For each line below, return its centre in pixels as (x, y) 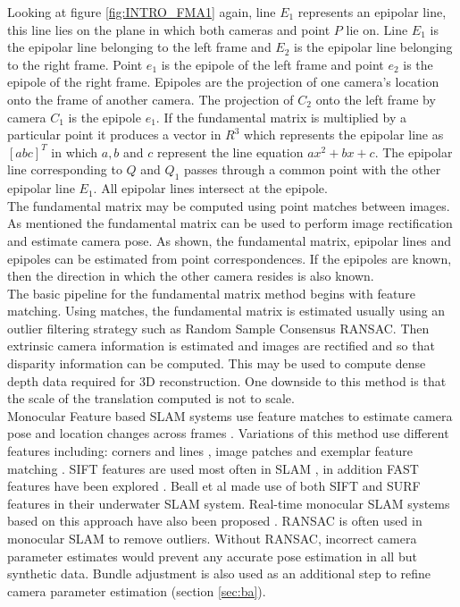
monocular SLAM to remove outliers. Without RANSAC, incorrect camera (212, 539)
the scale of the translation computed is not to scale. (151, 398)
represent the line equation (230, 152)
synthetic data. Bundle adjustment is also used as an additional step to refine (219, 573)
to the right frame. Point (75, 64)
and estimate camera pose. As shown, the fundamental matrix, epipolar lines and (230, 240)
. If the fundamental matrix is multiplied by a (281, 117)
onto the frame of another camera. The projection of (151, 99)
